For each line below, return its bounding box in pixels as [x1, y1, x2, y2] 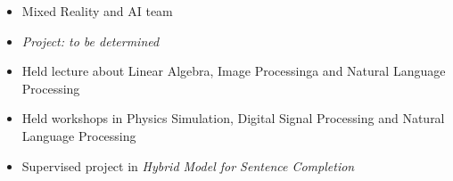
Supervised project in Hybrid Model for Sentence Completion [21, 156, 355, 175]
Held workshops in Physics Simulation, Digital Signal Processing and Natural [21, 109, 445, 128]
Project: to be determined [21, 31, 160, 50]
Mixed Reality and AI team [21, 2, 173, 20]
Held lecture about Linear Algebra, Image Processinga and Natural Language [21, 62, 446, 80]
